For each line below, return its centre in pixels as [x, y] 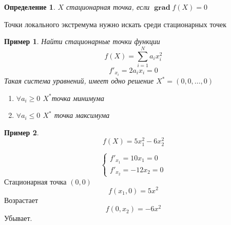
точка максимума [82, 115]
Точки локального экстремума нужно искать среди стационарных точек [115, 24]
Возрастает [21, 200]
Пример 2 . [22, 132]
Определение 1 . [30, 7]
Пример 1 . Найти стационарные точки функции [82, 41]
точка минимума [78, 98]
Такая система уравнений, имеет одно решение [79, 80]
